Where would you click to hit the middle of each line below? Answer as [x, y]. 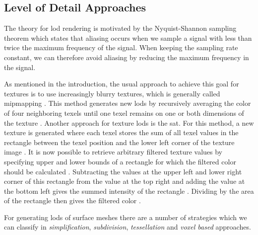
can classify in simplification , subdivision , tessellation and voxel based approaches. [128, 227]
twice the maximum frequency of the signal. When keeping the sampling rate [121, 47]
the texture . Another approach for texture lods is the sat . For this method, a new [129, 122]
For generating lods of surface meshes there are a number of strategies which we [126, 217]
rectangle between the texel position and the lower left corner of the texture [119, 142]
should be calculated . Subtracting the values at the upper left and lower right [123, 171]
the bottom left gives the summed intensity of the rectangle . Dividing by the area [129, 191]
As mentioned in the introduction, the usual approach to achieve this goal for [122, 84]
